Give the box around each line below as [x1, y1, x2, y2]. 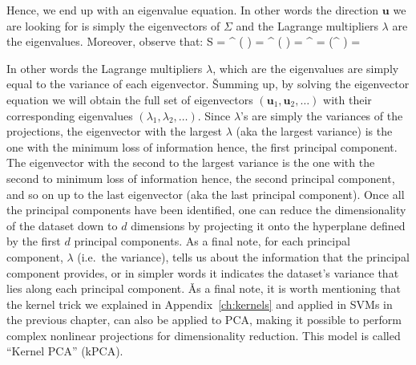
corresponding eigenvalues [6, 107, 133, 124]
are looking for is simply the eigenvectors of [6, 17, 220, 34]
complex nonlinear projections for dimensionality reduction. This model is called [6, 326, 401, 343]
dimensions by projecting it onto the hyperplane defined [131, 217, 406, 233]
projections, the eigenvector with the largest [6, 123, 222, 140]
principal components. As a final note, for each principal [74, 233, 350, 249]
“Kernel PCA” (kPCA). [6, 343, 123, 359]
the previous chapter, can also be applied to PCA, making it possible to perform [6, 311, 402, 328]
